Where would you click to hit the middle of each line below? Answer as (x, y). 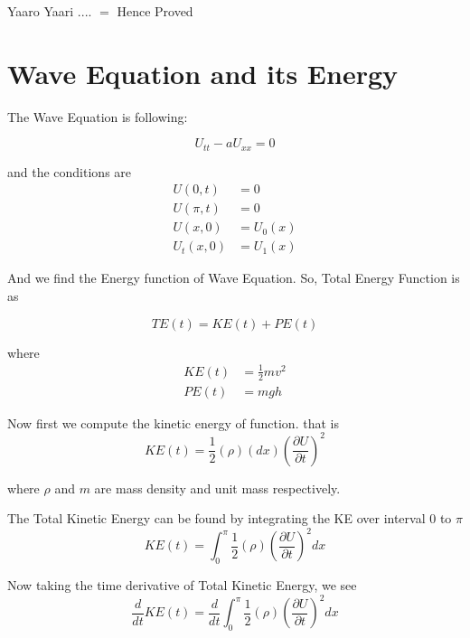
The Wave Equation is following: (98, 116)
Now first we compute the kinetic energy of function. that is (173, 422)
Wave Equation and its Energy (203, 73)
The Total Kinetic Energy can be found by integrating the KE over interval (216, 518)
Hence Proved (155, 11)
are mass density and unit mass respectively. (217, 488)
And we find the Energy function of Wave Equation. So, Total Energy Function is (234, 278)
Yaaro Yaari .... (50, 11)
